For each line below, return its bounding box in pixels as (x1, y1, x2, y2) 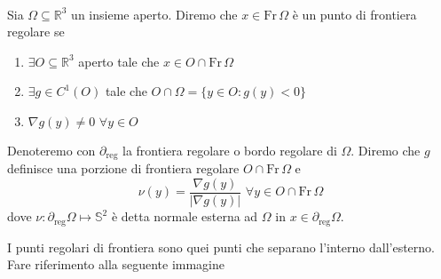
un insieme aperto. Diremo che (71, 4, 238, 23)
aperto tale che (78, 52, 160, 70)
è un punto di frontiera (292, 4, 417, 23)
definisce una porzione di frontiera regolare (7, 159, 240, 178)
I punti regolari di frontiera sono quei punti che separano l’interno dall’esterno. (7, 237, 436, 256)
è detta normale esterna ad (111, 207, 258, 226)
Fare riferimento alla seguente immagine (7, 255, 224, 274)
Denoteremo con (7, 140, 96, 159)
